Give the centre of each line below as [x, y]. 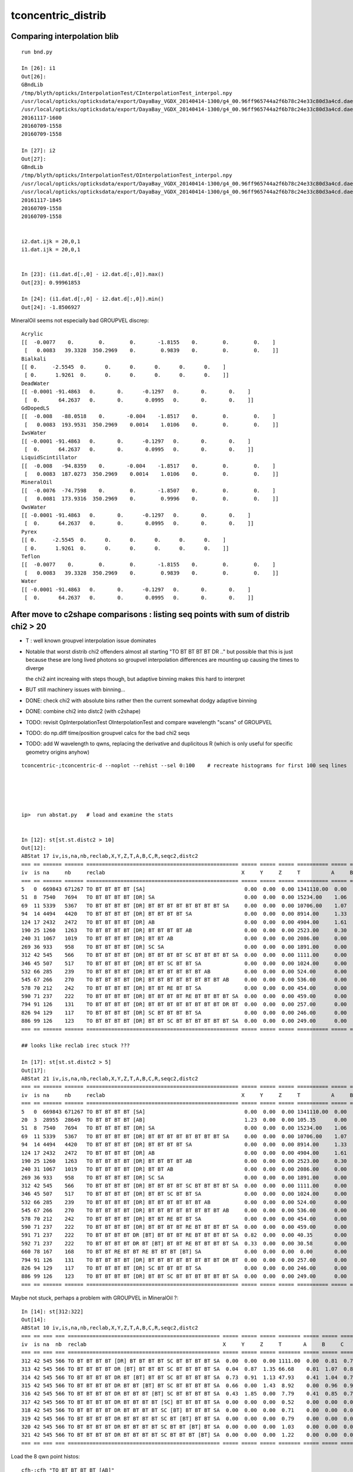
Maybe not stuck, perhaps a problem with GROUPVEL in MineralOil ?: [95, 1298]
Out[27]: [34, 159]
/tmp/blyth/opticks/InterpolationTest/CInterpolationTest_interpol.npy [127, 93]
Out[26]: [34, 76]
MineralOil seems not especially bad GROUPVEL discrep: [80, 320]
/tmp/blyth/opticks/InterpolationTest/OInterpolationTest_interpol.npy [127, 175]
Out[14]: [34, 1320]
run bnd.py [37, 52]
